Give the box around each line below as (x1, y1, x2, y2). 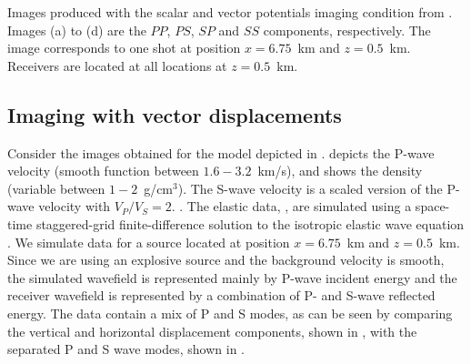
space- (415, 197, 450, 216)
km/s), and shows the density (257, 161, 423, 180)
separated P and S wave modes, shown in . (7, 339, 246, 359)
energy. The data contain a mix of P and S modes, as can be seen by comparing (7, 303, 453, 322)
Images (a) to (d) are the (7, 20, 146, 39)
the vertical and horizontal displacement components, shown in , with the (7, 321, 417, 340)
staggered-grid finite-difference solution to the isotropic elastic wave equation (35, 214, 465, 233)
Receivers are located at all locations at (7, 56, 227, 75)
